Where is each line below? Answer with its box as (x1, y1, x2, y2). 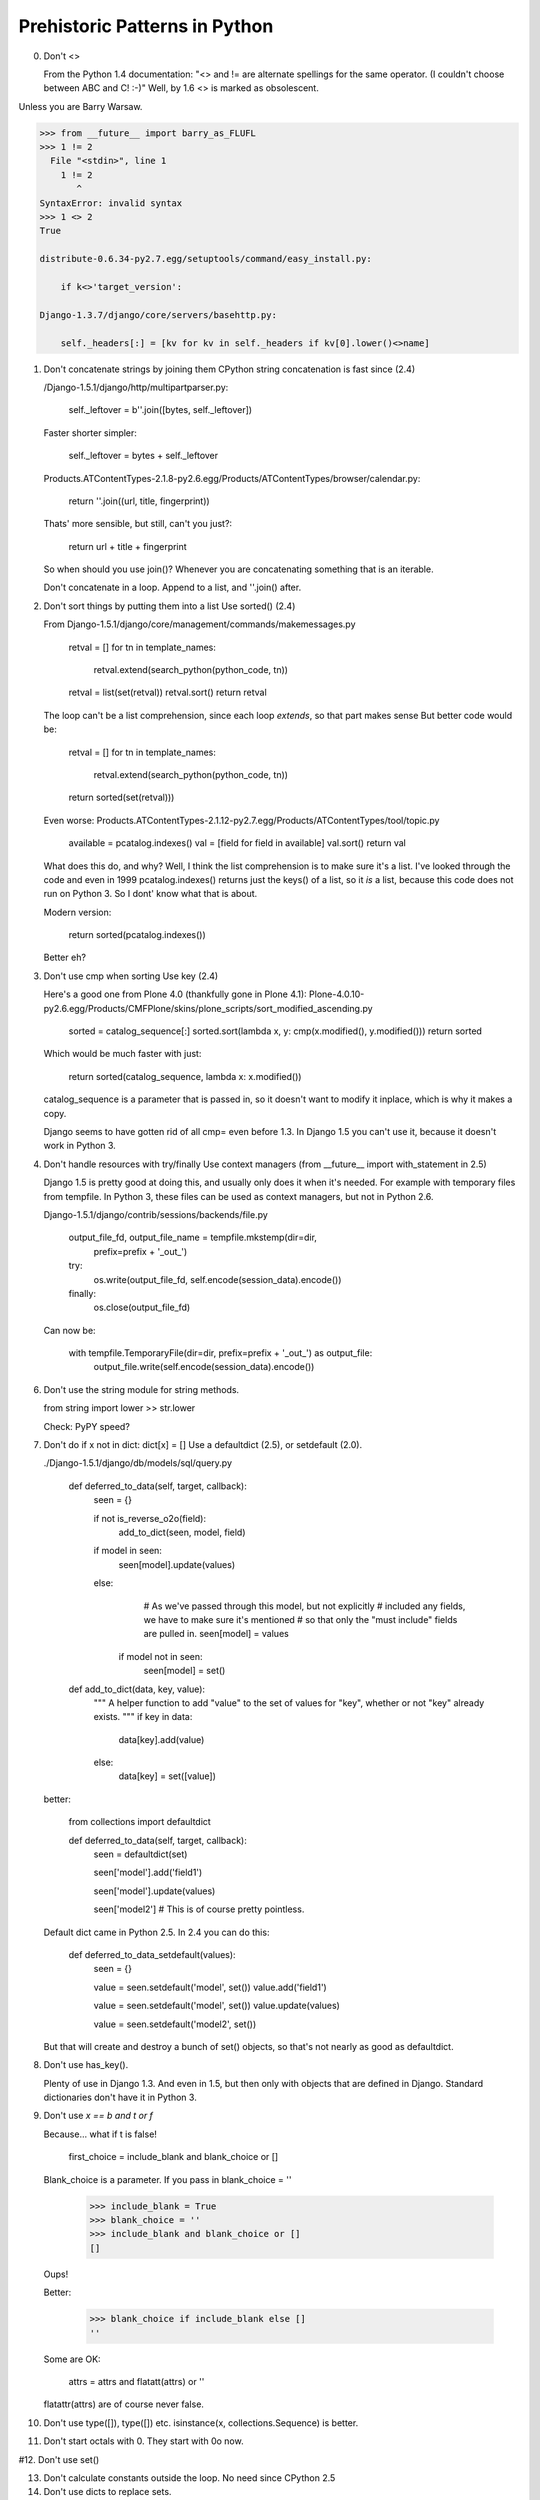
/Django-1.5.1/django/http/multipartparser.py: (43, 381, 229, 393)
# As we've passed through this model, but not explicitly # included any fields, (143, 1600, 466, 1612)
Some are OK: (43, 2353, 101, 2365)
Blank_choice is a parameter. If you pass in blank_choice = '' (43, 2173, 292, 2185)
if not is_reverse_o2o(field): (93, 1512, 207, 1524)
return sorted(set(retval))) (68, 791, 175, 804)
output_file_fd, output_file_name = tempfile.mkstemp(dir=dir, (68, 1231, 317, 1244)
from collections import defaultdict (68, 1816, 212, 1828)
